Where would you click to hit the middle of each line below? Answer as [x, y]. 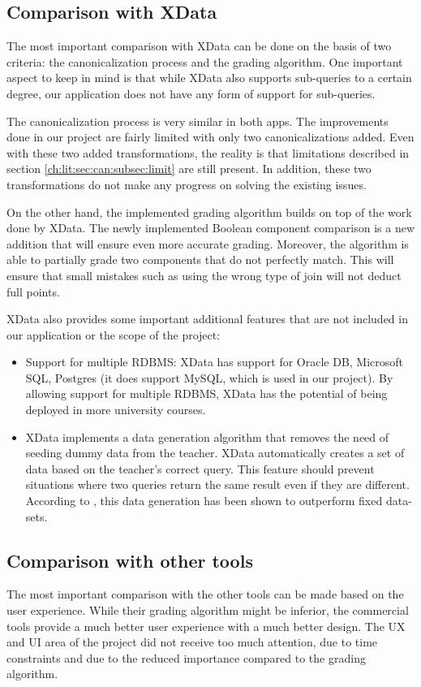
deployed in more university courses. [116, 410]
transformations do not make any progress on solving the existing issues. [187, 184]
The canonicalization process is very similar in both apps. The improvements [198, 121]
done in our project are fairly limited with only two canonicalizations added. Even [210, 137]
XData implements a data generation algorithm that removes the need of [207, 436]
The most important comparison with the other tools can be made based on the [205, 594]
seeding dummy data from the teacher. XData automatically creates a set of [215, 453]
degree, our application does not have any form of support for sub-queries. [191, 93]
